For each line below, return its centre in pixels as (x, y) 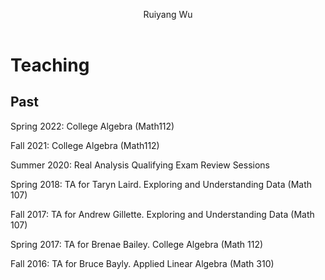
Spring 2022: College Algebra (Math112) (92, 126)
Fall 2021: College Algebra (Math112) (85, 145)
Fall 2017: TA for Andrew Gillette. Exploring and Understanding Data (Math (162, 214)
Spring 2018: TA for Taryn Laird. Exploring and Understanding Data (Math (161, 184)
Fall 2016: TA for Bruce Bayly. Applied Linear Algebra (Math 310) (142, 263)
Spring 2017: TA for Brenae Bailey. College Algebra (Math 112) (137, 244)
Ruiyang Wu (168, 14)
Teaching (50, 65)
